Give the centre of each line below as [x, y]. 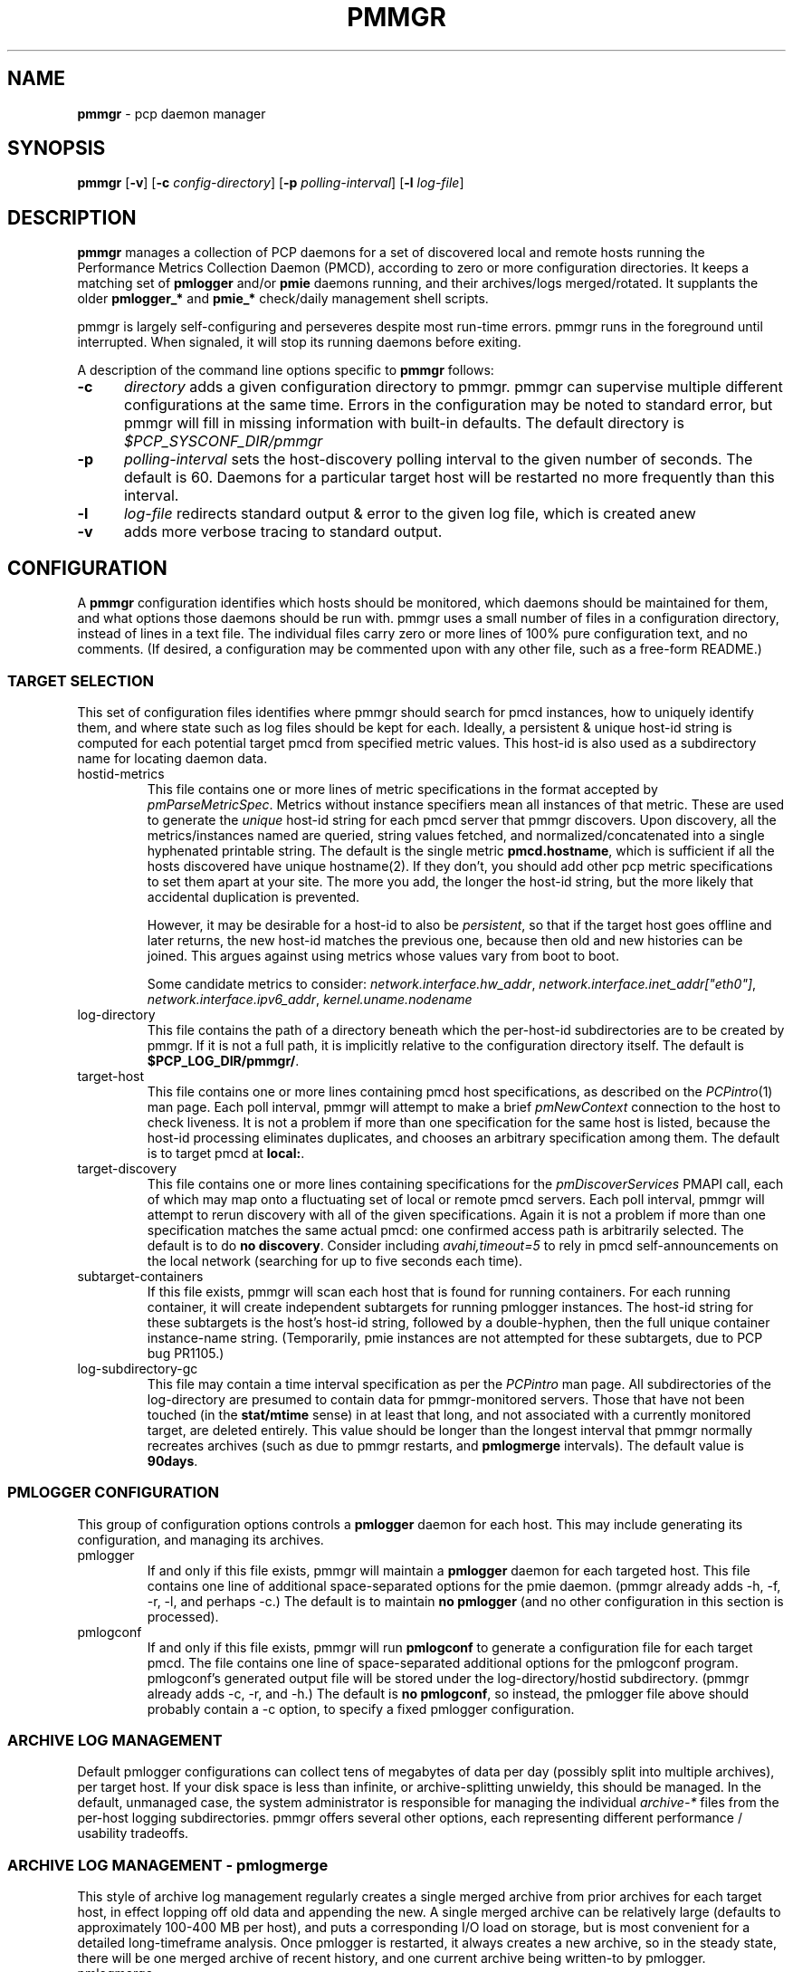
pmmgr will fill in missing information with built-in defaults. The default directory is [404, 423]
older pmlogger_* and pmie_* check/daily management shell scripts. [283, 299]
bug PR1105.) [186, 1353]
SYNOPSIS [57, 148]
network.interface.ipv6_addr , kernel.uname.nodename [310, 999]
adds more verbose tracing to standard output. [283, 532]
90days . [172, 1460]
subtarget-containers [140, 1276]
